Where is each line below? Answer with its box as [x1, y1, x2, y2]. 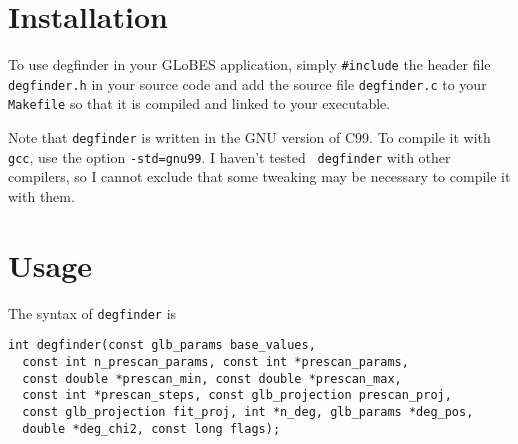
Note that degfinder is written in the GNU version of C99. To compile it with [8, 127, 491, 148]
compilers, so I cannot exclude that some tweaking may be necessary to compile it [8, 166, 511, 187]
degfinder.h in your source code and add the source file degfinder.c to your [8, 73, 487, 94]
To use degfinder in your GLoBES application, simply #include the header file [8, 54, 491, 75]
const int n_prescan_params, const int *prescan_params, [22, 355, 409, 370]
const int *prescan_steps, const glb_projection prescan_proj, [22, 388, 452, 403]
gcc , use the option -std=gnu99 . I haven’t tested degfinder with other [8, 146, 451, 167]
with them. [8, 186, 75, 206]
